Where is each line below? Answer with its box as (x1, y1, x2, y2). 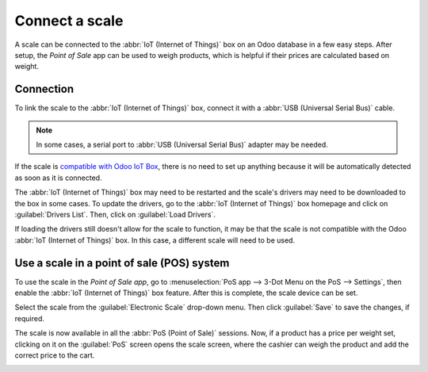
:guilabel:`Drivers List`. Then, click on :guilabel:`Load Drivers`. (14, 209, 216, 219)
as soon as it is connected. (14, 173, 102, 182)
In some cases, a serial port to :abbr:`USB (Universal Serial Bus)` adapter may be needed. (36, 140, 328, 150)
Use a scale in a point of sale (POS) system (14, 256, 230, 270)
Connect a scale (14, 12, 124, 29)
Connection (14, 82, 75, 96)
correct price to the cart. (14, 351, 95, 360)
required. (14, 313, 45, 323)
